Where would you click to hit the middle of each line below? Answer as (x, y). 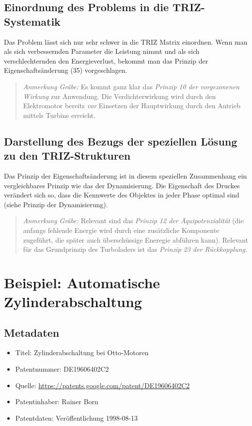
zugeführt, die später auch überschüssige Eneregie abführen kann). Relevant (135, 239)
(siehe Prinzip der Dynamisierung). (56, 204)
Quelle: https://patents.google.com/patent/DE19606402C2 (102, 385)
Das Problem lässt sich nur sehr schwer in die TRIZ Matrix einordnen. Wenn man (126, 41)
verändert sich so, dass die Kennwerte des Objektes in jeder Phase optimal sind (122, 195)
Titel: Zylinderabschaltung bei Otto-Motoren (82, 352)
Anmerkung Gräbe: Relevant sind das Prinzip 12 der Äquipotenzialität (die (133, 221)
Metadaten (32, 332)
